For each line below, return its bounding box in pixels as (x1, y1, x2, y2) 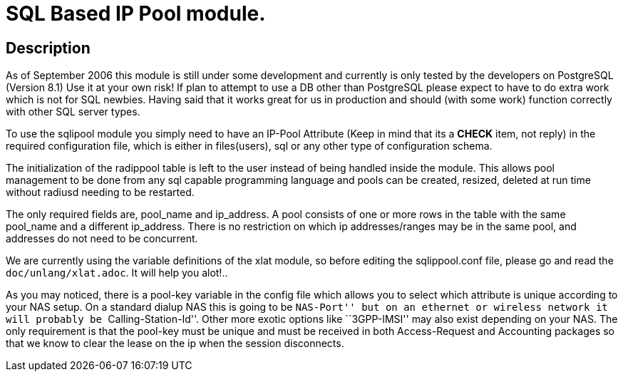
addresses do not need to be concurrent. (6, 232, 198, 245)
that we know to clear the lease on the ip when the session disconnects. (6, 337, 344, 350)
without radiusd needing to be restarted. (6, 186, 195, 199)
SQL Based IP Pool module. (6, 1, 266, 26)
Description (6, 38, 91, 57)
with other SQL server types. (6, 105, 140, 118)
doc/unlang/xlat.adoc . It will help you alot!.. (6, 267, 228, 279)
